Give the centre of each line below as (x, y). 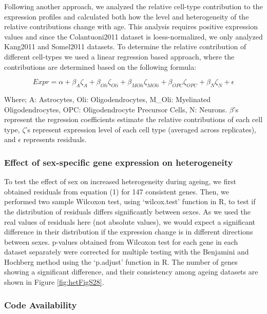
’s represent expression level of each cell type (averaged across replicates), (141, 129)
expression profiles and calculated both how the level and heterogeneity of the (127, 16)
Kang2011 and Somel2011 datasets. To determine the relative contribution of (125, 46)
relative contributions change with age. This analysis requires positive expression (131, 26)
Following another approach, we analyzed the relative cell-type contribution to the (133, 6)
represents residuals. (55, 139)
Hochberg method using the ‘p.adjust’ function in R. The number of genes (121, 261)
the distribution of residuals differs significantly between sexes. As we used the (127, 211)
